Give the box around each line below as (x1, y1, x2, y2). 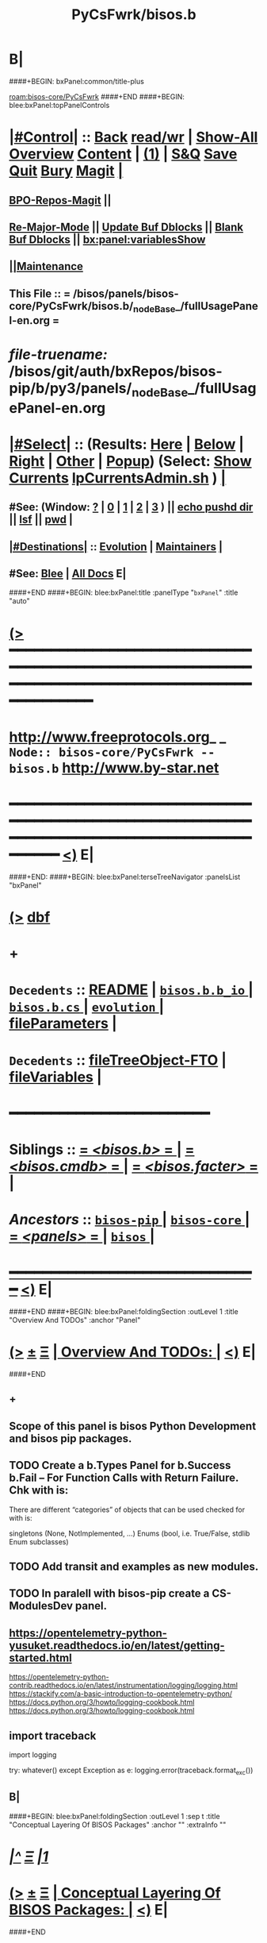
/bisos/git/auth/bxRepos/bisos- (9, 363, 223, 380)
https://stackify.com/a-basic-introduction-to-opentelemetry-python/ (9, 1689, 233, 1698)
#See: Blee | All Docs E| (9, 567, 127, 580)
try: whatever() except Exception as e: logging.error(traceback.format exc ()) (9, 1765, 254, 1776)
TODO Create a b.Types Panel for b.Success (9, 1459, 231, 1472)
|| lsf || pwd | (9, 513, 74, 526)
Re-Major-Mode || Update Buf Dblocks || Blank (9, 220, 244, 233)
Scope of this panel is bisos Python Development (9, 1419, 257, 1432)
